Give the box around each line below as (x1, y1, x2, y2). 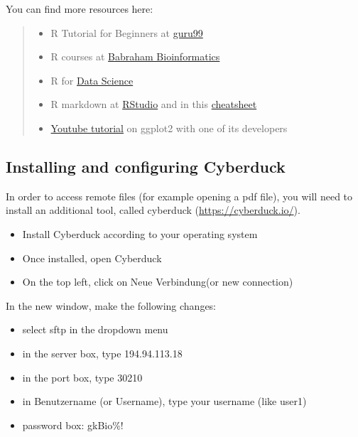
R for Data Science (50, 72, 134, 87)
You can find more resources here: (6, 1, 153, 16)
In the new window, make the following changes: (6, 298, 217, 313)
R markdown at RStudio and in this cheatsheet (50, 97, 257, 112)
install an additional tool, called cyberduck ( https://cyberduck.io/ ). (6, 203, 300, 217)
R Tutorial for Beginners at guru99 (50, 25, 203, 40)
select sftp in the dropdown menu (22, 322, 168, 337)
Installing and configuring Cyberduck (6, 155, 286, 177)
